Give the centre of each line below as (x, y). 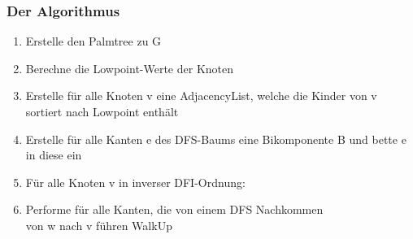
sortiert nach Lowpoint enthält (102, 111)
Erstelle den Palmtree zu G (93, 41)
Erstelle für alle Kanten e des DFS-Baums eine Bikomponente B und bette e (216, 139)
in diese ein (54, 155)
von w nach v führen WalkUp (99, 225)
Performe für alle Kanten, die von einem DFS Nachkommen (174, 209)
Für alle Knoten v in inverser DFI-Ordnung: (135, 182)
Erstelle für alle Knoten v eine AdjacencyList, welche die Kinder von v (201, 96)
